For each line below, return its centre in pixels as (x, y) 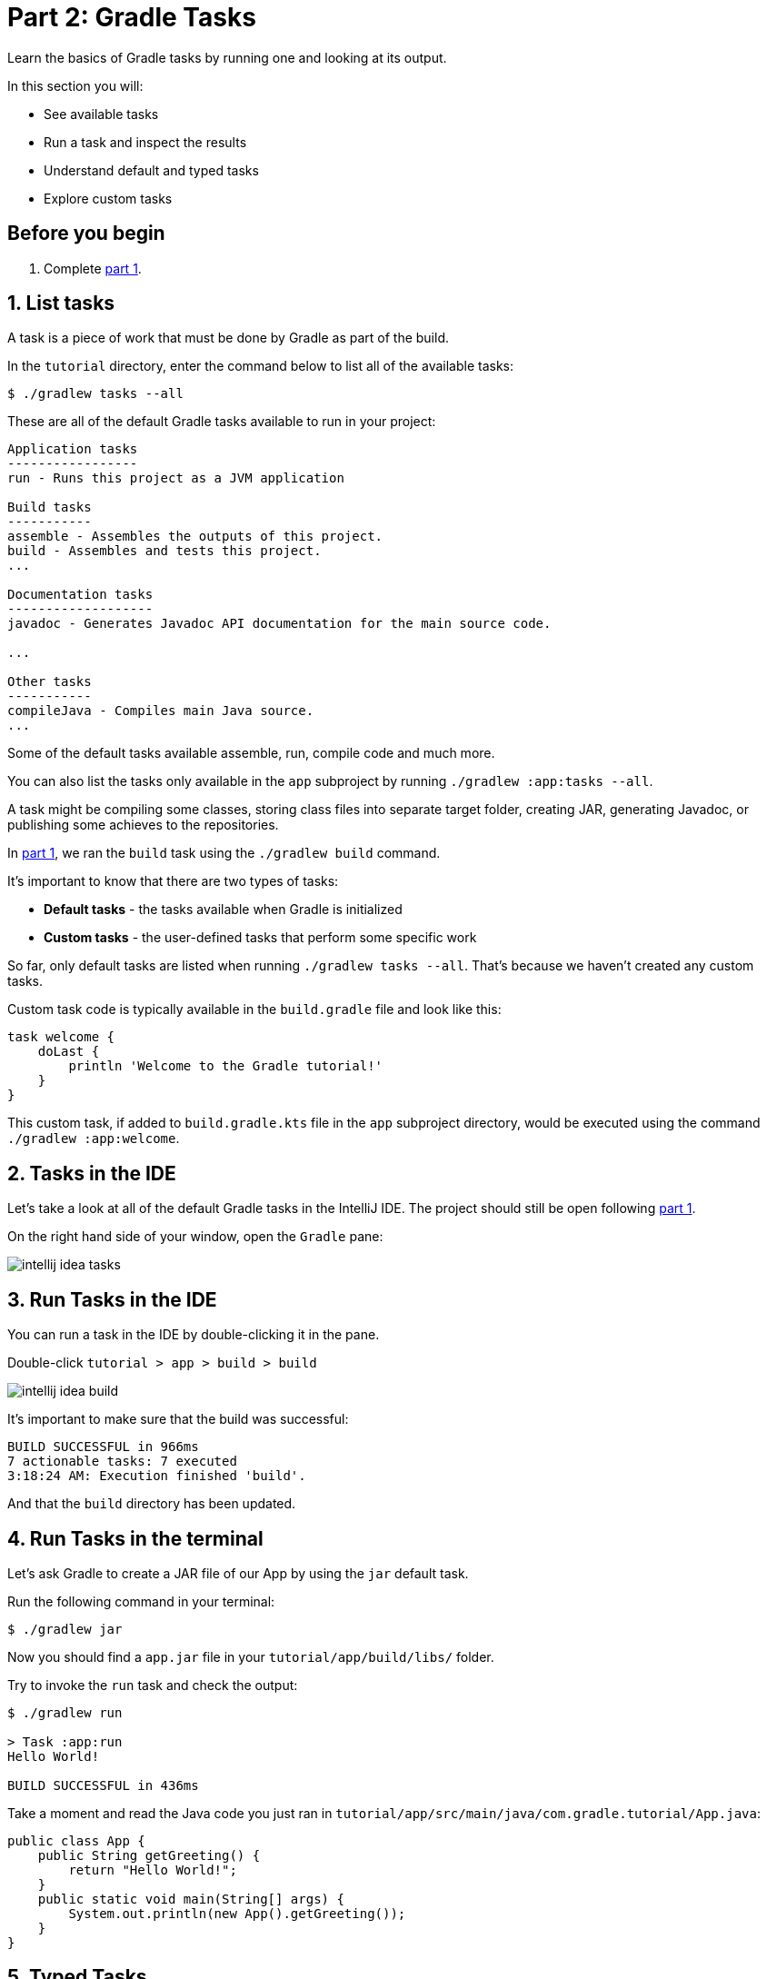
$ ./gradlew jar (65, 1629)
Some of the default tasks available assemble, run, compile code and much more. (251, 753)
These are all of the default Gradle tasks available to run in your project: (222, 422)
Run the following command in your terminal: (141, 1601)
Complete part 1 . (93, 268)
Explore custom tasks (108, 198)
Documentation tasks (80, 595)
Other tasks (50, 682)
